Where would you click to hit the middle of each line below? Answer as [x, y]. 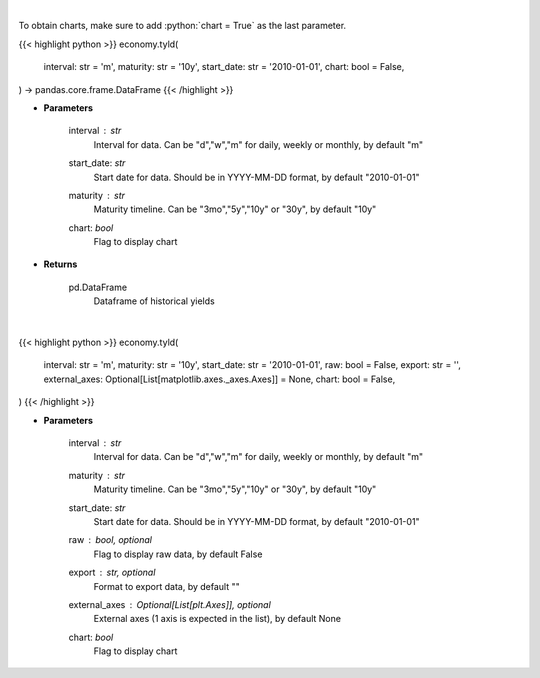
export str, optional [112, 572]
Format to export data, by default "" [166, 586]
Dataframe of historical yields [154, 301]
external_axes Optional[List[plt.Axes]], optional [170, 604]
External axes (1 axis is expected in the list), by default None [217, 619]
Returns [60, 264]
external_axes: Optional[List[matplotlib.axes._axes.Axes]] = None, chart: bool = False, [219, 379]
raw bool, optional [110, 540]
